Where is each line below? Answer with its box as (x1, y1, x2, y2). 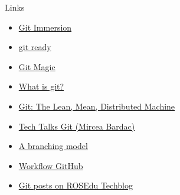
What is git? (18, 80, 64, 92)
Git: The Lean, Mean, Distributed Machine (18, 100, 175, 112)
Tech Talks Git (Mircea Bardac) (18, 120, 135, 132)
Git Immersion (18, 21, 72, 33)
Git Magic (18, 60, 55, 72)
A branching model (18, 140, 88, 152)
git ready (18, 41, 51, 53)
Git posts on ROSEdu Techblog (18, 179, 133, 191)
